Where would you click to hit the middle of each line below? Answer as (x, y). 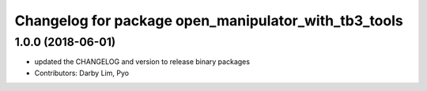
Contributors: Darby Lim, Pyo (82, 73)
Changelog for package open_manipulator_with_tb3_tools (209, 21)
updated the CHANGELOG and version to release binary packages (142, 62)
